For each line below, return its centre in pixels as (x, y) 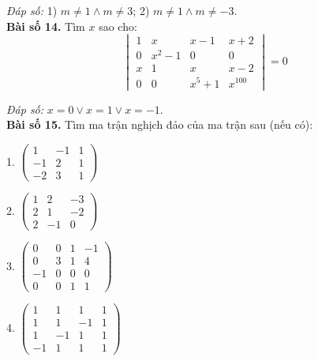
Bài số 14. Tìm (46, 26)
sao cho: (118, 26)
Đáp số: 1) (32, 10)
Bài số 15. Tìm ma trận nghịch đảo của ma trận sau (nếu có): (160, 124)
